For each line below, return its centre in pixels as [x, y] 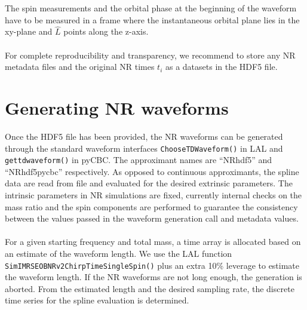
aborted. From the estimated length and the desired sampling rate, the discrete [150, 288]
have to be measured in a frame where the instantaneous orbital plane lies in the [152, 19]
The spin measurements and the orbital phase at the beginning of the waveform [151, 8]
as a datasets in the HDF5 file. [221, 67]
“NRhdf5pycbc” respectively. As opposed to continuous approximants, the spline [152, 171]
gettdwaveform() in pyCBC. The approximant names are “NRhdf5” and [139, 160]
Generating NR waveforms [117, 107]
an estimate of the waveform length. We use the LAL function [119, 253]
